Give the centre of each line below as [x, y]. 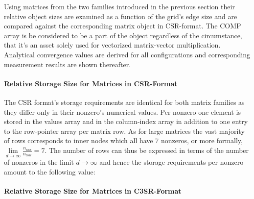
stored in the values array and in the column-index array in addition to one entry [126, 121]
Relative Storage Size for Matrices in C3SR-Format [93, 190]
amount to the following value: [50, 171]
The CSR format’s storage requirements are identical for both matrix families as [124, 102]
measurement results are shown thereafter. [68, 64]
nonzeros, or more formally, [202, 140]
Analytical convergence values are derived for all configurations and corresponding [127, 54]
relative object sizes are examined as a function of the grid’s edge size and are [121, 16]
